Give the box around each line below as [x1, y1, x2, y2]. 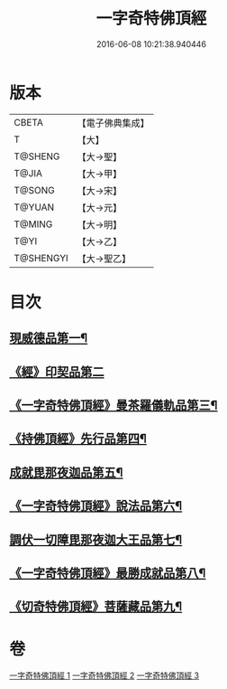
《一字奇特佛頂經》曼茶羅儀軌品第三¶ [9, 398, 218, 413]
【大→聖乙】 [77, 252, 132, 265]
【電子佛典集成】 [77, 117, 150, 129]
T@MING [14, 218, 53, 231]
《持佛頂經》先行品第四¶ [9, 431, 147, 447]
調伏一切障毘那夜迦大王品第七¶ [9, 532, 183, 547]
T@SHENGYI [14, 251, 69, 264]
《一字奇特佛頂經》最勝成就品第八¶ [9, 566, 206, 580]
